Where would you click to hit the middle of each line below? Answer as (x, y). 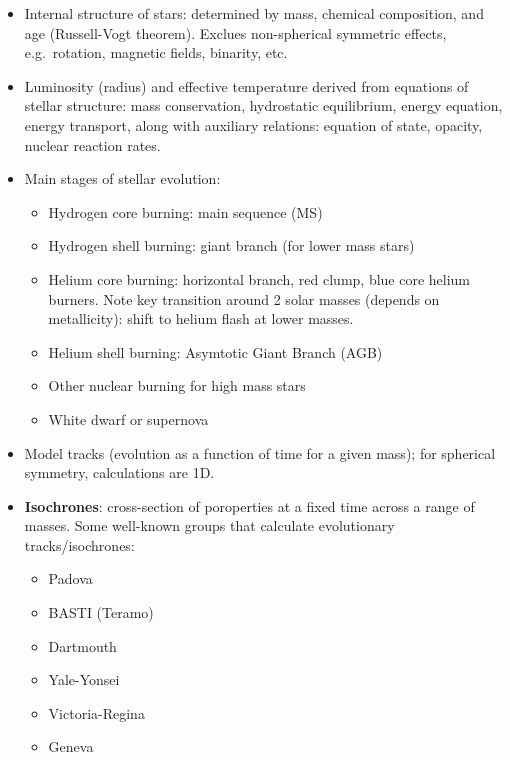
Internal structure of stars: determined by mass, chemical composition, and (254, 13)
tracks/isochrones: (79, 544)
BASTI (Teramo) (101, 612)
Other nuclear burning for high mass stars (177, 385)
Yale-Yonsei (84, 679)
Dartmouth (82, 645)
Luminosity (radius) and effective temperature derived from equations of (246, 85)
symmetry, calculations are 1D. (119, 472)
